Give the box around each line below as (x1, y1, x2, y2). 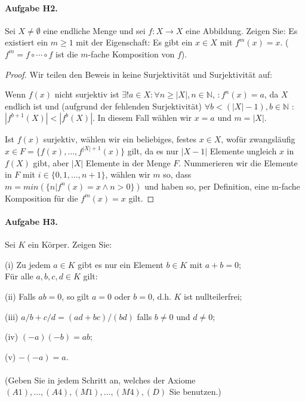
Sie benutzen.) (169, 385, 221, 398)
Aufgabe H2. (5, 1, 58, 14)
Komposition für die (5, 191, 78, 204)
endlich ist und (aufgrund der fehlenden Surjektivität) (5, 99, 202, 112)
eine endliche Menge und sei (43, 24, 146, 36)
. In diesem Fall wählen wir (93, 111, 192, 124)
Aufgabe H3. (5, 215, 58, 227)
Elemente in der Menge (85, 156, 171, 169)
